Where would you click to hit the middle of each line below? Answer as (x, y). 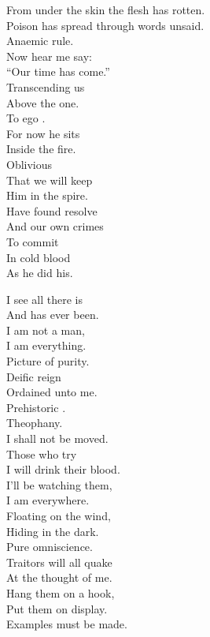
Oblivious (29, 164)
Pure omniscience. (50, 547)
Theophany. (35, 423)
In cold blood (39, 257)
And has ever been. (53, 315)
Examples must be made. (67, 624)
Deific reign (34, 376)
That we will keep (50, 180)
